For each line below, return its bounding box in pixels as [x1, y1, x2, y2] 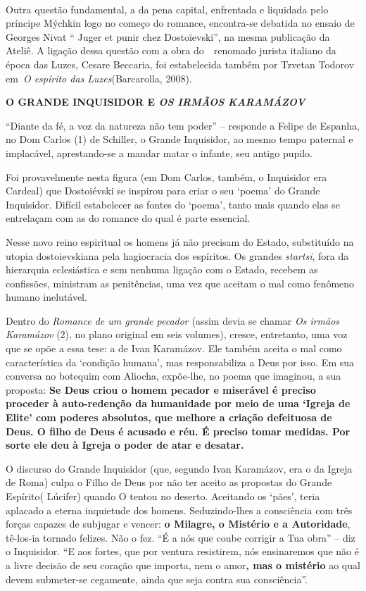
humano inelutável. [6, 290, 87, 304]
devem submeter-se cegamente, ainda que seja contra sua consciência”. [6, 571, 308, 586]
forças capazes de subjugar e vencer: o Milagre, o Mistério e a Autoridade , [6, 516, 351, 531]
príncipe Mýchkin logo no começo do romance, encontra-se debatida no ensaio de [6, 15, 355, 30]
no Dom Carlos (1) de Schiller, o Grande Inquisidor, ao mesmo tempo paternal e [6, 132, 353, 147]
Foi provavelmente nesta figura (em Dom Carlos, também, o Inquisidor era [6, 169, 327, 184]
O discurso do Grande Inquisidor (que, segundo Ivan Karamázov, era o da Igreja [6, 461, 353, 475]
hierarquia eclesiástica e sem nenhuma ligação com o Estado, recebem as [6, 262, 318, 277]
